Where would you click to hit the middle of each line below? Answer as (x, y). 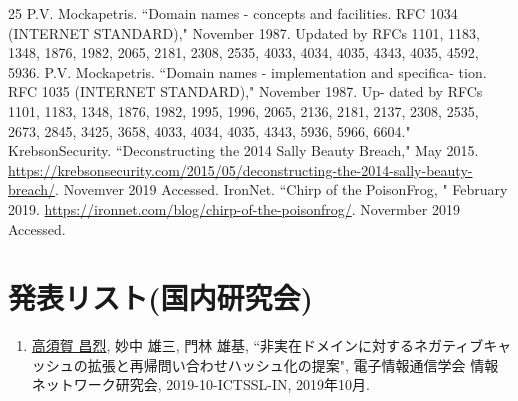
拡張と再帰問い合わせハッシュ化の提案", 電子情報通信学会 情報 (293, 364)
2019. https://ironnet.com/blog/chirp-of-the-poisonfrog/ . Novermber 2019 (234, 208)
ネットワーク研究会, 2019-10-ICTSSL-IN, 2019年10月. (200, 384)
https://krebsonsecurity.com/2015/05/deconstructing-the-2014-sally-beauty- (240, 169)
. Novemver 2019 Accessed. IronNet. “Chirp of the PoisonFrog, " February (281, 189)
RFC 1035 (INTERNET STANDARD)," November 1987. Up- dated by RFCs (245, 91)
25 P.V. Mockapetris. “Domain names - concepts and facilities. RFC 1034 (233, 13)
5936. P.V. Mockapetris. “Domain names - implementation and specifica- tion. (247, 71)
